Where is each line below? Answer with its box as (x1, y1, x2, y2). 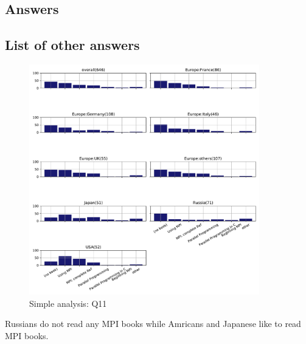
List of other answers (5, 35, 140, 54)
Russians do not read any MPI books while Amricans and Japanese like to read (5, 317, 301, 330)
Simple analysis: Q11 (29, 297, 107, 309)
